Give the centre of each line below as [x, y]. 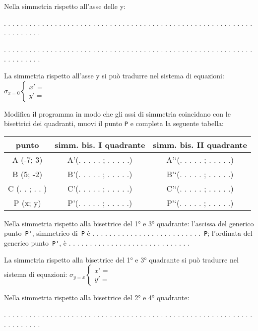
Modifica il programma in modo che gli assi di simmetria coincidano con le [117, 113]
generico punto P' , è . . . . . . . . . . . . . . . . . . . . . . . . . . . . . [97, 243]
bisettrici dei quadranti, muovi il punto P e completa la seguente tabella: [114, 123]
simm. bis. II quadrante [200, 144]
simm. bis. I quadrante [100, 144]
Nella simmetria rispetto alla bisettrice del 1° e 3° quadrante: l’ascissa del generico [129, 223]
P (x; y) [27, 202]
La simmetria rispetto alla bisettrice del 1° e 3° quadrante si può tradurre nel [121, 259]
